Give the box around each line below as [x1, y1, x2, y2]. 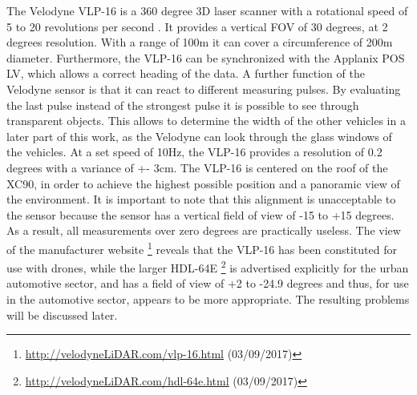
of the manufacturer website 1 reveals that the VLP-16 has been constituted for [6, 238, 397, 257]
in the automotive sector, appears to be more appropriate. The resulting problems [6, 291, 410, 307]
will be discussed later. [6, 306, 118, 323]
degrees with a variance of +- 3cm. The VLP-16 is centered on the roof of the [6, 159, 388, 175]
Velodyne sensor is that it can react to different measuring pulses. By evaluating [6, 80, 401, 97]
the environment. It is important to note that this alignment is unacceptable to [6, 191, 396, 208]
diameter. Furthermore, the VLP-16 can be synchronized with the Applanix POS [6, 49, 405, 66]
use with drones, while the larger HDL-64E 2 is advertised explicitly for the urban [6, 257, 409, 276]
